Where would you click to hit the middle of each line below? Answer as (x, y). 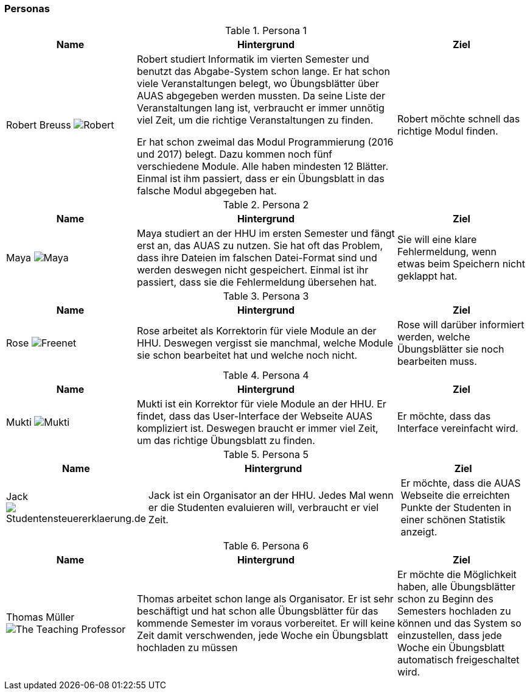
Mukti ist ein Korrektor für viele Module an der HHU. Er (262, 404)
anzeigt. (419, 532)
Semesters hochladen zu (454, 611)
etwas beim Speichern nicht (461, 264)
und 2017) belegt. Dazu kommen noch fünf (235, 154)
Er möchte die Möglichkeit (457, 575)
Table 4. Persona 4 (266, 376)
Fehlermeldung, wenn (447, 252)
